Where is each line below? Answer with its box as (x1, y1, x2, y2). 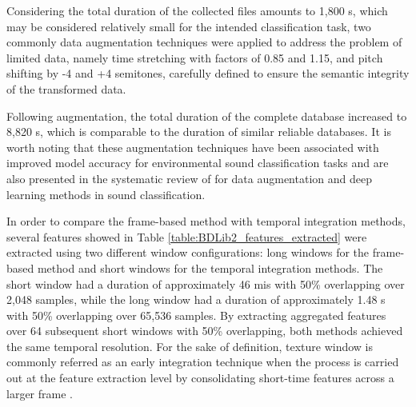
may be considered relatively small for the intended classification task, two (6, 18, 371, 34)
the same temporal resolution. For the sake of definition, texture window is (6, 337, 373, 354)
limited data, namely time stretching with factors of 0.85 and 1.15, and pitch (6, 49, 383, 66)
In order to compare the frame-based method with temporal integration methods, (6, 213, 406, 229)
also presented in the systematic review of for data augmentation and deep (6, 170, 372, 186)
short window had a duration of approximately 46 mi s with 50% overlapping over (6, 275, 405, 292)
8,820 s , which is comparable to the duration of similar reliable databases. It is (6, 123, 391, 140)
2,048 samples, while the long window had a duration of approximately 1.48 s (6, 291, 386, 308)
